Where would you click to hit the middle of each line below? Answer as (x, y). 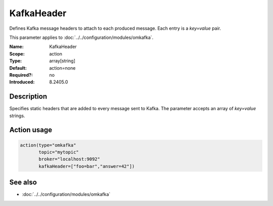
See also (23, 183)
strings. (17, 116)
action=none (62, 68)
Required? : (21, 75)
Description (28, 97)
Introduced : (22, 82)
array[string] (62, 61)
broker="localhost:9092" (70, 159)
